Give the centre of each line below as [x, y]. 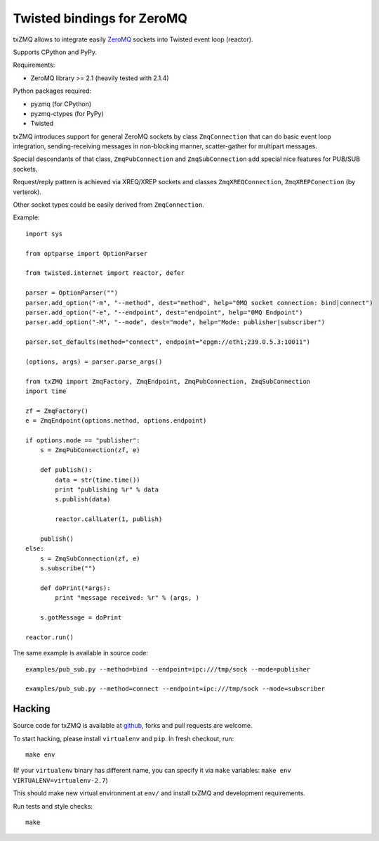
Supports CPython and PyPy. [55, 52]
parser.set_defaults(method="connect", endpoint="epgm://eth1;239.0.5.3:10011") [168, 342]
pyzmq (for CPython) [61, 104]
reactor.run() [49, 637]
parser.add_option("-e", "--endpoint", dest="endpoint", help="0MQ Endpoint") [164, 312]
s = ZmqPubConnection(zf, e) [90, 450]
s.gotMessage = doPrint [81, 618]
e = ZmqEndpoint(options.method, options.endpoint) [116, 421]
